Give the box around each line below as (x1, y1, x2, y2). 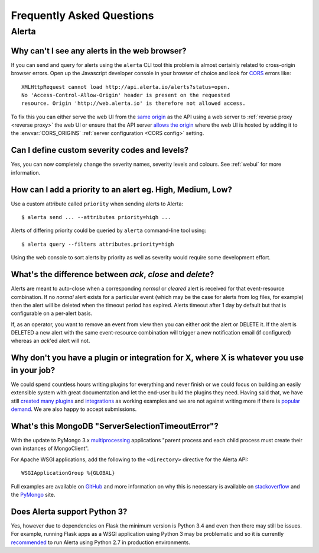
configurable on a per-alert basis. (11, 310, 93, 317)
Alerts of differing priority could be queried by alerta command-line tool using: (11, 227, 207, 234)
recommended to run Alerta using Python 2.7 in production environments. (11, 539, 190, 546)
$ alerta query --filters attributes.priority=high (21, 240, 174, 247)
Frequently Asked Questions (11, 9, 154, 22)
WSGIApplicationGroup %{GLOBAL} (21, 470, 115, 477)
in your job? (11, 365, 56, 375)
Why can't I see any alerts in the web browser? (11, 46, 187, 56)
